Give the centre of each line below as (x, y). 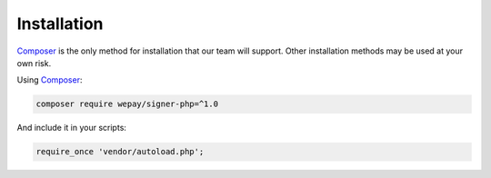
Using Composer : (50, 80)
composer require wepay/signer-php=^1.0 (127, 104)
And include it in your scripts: (72, 128)
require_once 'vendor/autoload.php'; (120, 152)
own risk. (34, 63)
